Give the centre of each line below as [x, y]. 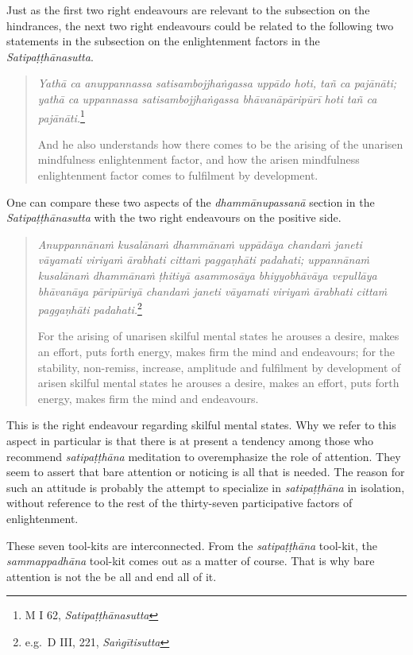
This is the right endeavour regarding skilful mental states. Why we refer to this [201, 425]
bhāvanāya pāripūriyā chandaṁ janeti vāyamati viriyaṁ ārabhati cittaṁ [212, 291]
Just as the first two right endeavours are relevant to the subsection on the [188, 10]
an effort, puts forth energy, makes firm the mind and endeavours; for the [216, 351]
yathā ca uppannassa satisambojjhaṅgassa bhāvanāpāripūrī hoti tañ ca [207, 98]
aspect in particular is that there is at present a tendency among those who [190, 440]
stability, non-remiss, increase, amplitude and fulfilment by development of [219, 367]
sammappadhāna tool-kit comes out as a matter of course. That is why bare [191, 561]
